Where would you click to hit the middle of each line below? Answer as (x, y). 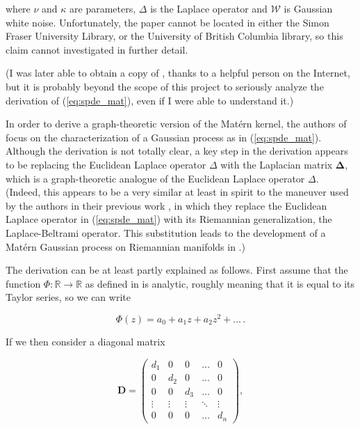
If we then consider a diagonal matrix (85, 341)
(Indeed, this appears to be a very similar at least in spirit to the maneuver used (177, 192)
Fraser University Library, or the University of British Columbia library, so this (174, 36)
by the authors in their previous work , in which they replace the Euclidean (166, 205)
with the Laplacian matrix (277, 164)
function (23, 283)
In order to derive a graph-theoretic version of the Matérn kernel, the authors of (176, 124)
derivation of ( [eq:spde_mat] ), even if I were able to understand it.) (150, 100)
